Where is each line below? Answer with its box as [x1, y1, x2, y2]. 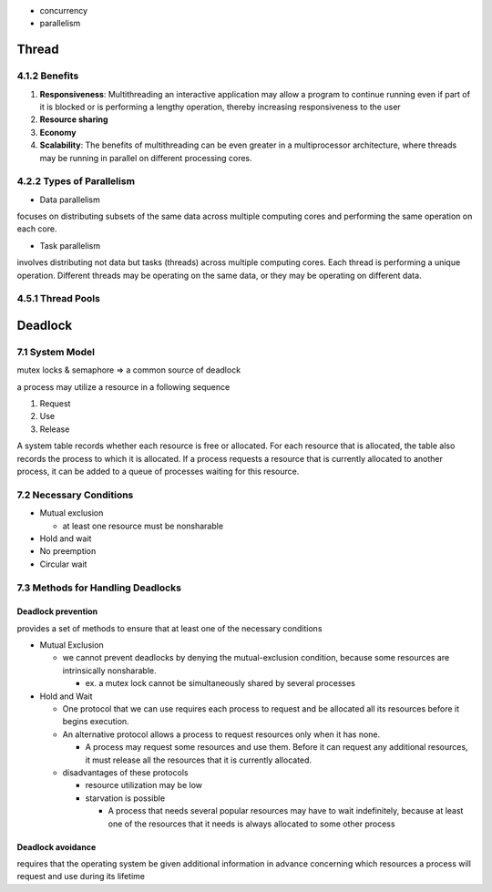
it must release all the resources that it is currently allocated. [85, 754, 313, 765]
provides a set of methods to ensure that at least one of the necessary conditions [16, 622, 323, 633]
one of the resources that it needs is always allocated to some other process [108, 818, 395, 829]
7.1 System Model [16, 345, 96, 358]
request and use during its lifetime [16, 871, 146, 882]
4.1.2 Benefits [16, 69, 79, 82]
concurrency [39, 5, 88, 15]
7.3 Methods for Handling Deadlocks [16, 581, 182, 594]
